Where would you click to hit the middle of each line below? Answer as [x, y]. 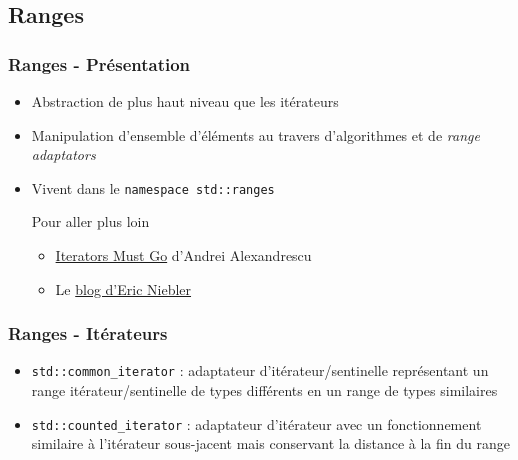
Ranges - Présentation [99, 63]
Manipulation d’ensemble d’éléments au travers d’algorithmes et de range [255, 134]
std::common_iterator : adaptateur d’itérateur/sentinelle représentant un [260, 370]
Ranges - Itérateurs [88, 333]
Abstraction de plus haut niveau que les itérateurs [185, 101]
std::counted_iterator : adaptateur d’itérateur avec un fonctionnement [256, 423]
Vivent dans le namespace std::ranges [153, 187]
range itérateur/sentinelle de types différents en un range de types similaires [264, 390]
